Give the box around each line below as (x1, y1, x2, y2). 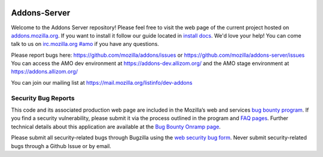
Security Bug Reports (11, 94, 75, 102)
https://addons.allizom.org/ (11, 68, 78, 75)
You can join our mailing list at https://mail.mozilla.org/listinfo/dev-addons (11, 79, 193, 86)
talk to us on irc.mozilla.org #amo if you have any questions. (11, 41, 160, 48)
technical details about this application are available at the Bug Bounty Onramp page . (11, 123, 221, 130)
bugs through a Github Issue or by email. (11, 142, 112, 149)
